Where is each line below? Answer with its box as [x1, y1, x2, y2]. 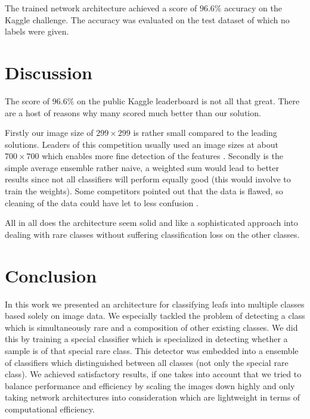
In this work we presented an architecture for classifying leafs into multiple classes [5, 297, 305, 310]
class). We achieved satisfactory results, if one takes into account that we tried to [5, 368, 302, 380]
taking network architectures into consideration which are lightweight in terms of [5, 391, 300, 404]
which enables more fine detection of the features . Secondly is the [42, 150, 283, 162]
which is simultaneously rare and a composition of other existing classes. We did [5, 321, 298, 333]
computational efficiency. [5, 402, 95, 415]
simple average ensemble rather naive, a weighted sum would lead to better [5, 161, 279, 173]
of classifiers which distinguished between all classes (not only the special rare [5, 356, 289, 368]
